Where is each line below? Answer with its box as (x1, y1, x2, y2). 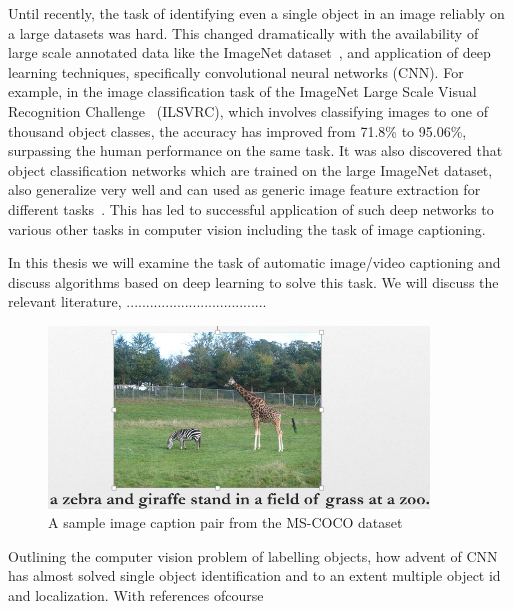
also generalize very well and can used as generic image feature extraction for (8, 179, 481, 200)
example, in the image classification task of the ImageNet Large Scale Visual (8, 81, 477, 102)
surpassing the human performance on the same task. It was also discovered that (8, 140, 503, 161)
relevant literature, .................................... (8, 291, 267, 312)
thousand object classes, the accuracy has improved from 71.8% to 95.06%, (8, 120, 467, 141)
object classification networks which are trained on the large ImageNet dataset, (8, 159, 493, 180)
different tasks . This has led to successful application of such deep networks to (8, 198, 494, 219)
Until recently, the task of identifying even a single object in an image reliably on (8, 3, 505, 23)
